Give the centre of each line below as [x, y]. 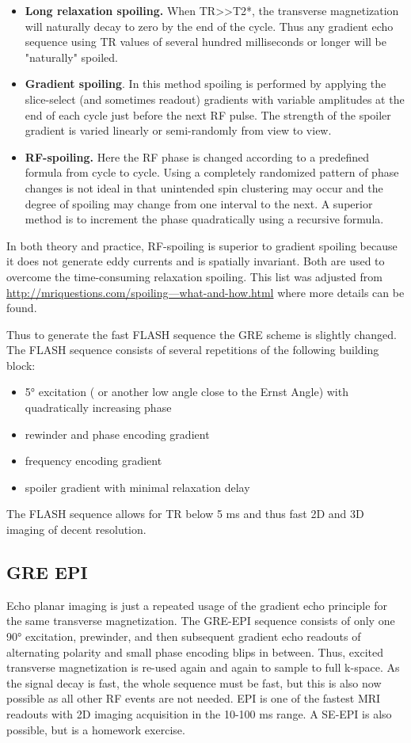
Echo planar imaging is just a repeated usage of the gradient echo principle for [197, 605]
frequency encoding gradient [93, 461]
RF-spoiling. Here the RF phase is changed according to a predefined [197, 156]
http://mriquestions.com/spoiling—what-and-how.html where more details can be [205, 292]
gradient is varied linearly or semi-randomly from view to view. [178, 130]
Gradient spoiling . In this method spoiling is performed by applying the [205, 84]
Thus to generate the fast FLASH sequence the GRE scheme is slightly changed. [202, 334]
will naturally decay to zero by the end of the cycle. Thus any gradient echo [209, 26]
